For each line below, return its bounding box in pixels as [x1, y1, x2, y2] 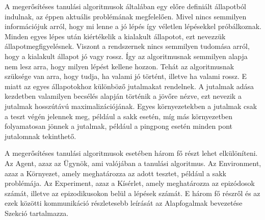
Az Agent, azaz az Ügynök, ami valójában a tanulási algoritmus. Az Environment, [5, 157, 261, 168]
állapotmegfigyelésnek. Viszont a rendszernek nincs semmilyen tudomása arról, [5, 41, 250, 51]
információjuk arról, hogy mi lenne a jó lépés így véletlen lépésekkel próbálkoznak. [5, 21, 261, 32]
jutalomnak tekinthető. [5, 130, 76, 141]
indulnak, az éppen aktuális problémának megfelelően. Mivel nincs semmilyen [5, 11, 247, 21]
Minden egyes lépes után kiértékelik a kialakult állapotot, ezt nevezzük [5, 31, 226, 41]
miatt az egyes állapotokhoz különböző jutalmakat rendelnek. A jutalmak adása [5, 80, 254, 91]
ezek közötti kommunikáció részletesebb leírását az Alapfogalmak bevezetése [5, 198, 243, 208]
